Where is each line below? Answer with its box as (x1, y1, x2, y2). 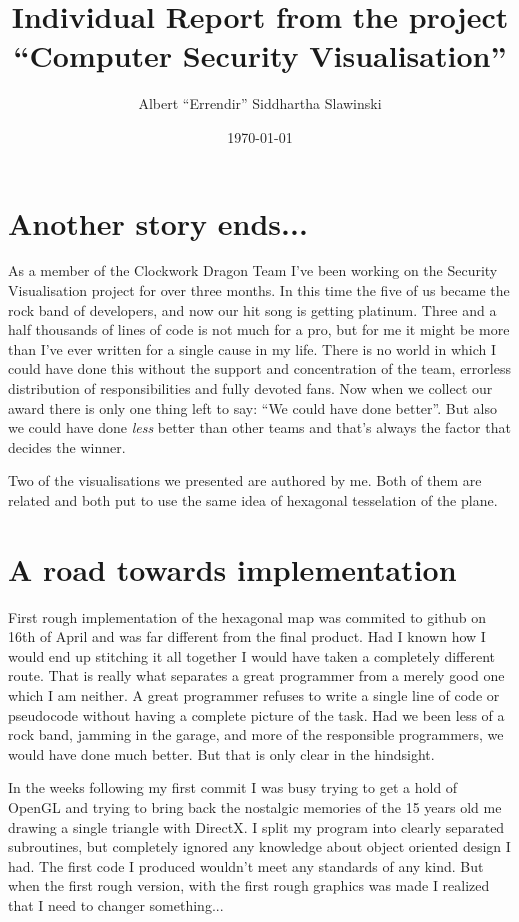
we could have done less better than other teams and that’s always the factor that (8, 417, 511, 438)
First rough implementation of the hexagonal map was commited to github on (8, 606, 486, 627)
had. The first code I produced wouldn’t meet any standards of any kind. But (8, 855, 484, 876)
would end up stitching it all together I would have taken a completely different (8, 645, 496, 666)
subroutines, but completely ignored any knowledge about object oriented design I (8, 836, 511, 857)
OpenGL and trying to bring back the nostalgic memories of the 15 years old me (8, 797, 502, 818)
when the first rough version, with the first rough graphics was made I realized (8, 875, 490, 896)
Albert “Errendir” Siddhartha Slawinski (138, 93, 382, 114)
